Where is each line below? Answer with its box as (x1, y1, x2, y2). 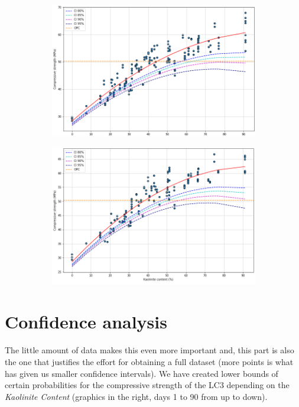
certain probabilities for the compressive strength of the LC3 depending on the (5, 379, 290, 391)
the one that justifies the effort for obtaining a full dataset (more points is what (5, 356, 294, 368)
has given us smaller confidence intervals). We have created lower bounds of (5, 367, 278, 379)
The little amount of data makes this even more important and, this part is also (5, 344, 294, 356)
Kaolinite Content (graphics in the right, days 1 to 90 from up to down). (5, 390, 268, 402)
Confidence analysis (5, 310, 167, 334)
